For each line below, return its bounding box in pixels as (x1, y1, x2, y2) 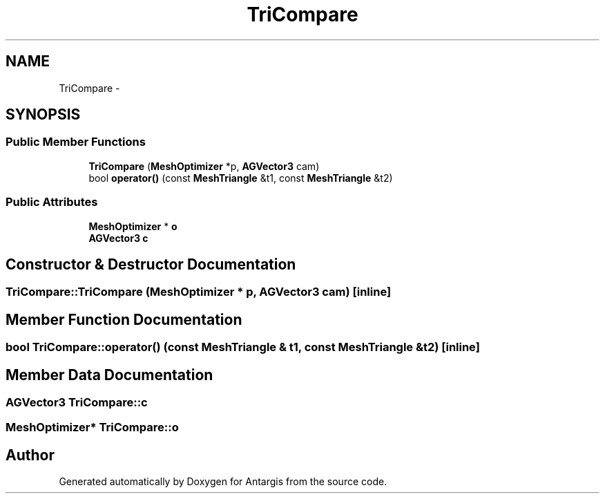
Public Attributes (6, 195, 98, 209)
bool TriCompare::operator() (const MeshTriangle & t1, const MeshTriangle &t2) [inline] (6, 340, 480, 355)
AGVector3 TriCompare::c (6, 395, 148, 410)
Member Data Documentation (6, 366, 213, 384)
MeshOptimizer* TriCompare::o (6, 420, 179, 435)
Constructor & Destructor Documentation (6, 255, 296, 273)
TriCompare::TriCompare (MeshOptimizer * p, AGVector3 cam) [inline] (6, 285, 392, 299)
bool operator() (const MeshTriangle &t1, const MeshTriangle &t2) (88, 171, 393, 184)
